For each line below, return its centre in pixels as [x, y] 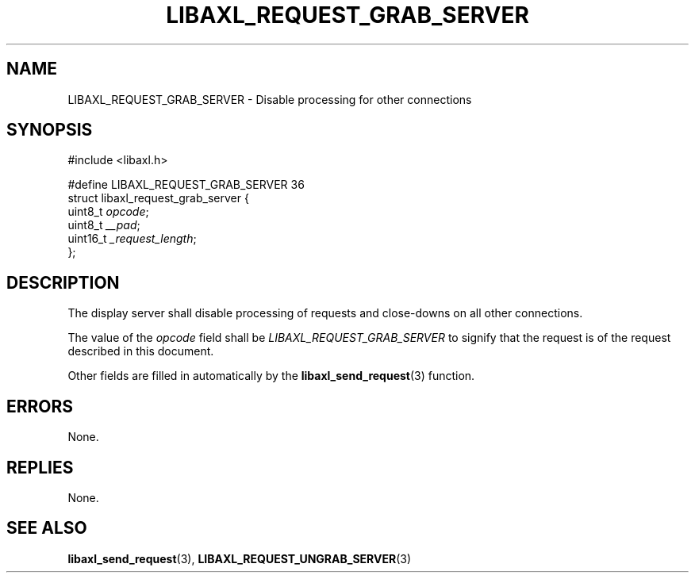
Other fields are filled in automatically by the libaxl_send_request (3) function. [271, 376]
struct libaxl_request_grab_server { [158, 198]
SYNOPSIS [50, 130]
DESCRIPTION [63, 282]
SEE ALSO [47, 528]
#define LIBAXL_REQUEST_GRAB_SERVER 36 [186, 185]
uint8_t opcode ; [108, 212]
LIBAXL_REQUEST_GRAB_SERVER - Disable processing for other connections [270, 99]
